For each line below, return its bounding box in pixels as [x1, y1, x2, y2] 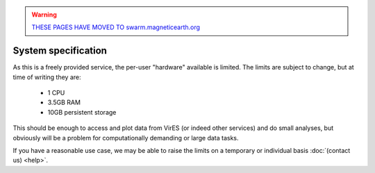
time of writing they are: [12, 73, 81, 81]
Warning [31, 10, 57, 19]
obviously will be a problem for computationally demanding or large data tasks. [12, 133, 239, 142]
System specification [12, 45, 108, 57]
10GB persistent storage [47, 108, 117, 116]
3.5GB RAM [47, 98, 81, 107]
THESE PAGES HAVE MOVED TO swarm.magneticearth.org [31, 23, 201, 31]
